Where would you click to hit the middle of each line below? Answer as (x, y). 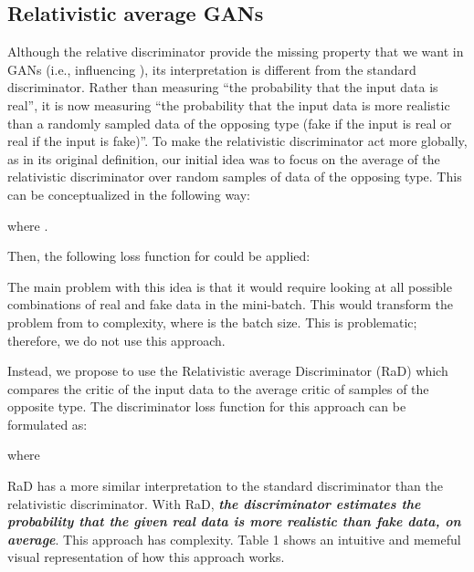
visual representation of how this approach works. (146, 557)
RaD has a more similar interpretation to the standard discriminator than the (225, 486)
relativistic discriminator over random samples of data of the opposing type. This (235, 177)
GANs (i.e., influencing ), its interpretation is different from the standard (212, 69)
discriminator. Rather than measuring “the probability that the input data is (223, 87)
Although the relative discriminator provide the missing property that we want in (236, 52)
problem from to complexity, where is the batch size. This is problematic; (212, 322)
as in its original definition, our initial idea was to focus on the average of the (224, 158)
